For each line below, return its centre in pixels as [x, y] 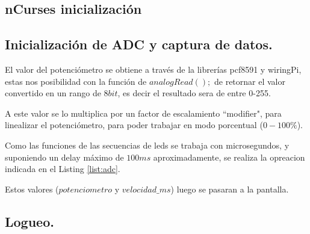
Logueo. [29, 221]
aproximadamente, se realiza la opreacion [229, 157]
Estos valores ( [32, 189]
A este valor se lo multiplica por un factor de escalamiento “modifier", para [143, 113]
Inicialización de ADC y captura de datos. [139, 44]
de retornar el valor [250, 81]
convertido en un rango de [53, 93]
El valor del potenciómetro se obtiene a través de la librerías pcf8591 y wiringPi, [153, 69]
